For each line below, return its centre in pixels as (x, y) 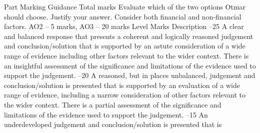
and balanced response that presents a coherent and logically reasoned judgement (129, 36)
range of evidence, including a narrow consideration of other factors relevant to (125, 95)
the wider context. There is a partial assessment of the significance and (113, 104)
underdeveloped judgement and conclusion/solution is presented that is (113, 124)
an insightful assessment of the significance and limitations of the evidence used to (130, 65)
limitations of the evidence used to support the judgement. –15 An (106, 114)
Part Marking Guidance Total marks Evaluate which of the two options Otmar (125, 6)
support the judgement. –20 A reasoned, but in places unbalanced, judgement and (130, 75)
